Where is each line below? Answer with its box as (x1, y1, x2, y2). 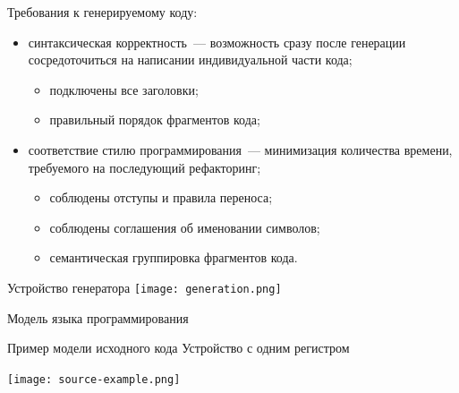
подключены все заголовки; (49, 80, 199, 98)
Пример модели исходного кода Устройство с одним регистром (7, 338, 350, 357)
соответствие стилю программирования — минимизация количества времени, (28, 140, 453, 158)
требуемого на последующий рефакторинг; (28, 158, 261, 176)
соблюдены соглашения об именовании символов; (49, 218, 320, 236)
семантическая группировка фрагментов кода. (49, 248, 298, 267)
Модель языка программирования (7, 308, 189, 327)
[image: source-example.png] (7, 372, 181, 386)
